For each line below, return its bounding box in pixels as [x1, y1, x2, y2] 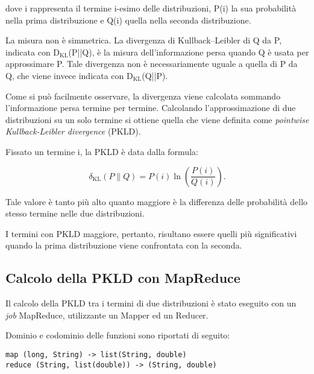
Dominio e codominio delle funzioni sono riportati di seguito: [5, 329, 230, 341]
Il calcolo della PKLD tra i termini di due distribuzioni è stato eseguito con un [5, 297, 297, 309]
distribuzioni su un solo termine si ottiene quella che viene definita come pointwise [5, 113, 309, 125]
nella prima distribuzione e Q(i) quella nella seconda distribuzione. [5, 13, 251, 26]
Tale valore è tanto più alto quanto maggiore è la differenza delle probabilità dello [5, 195, 308, 208]
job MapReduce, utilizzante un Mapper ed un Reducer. [5, 308, 209, 321]
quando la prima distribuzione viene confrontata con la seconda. [5, 239, 242, 252]
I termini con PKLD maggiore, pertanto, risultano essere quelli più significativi [5, 227, 297, 239]
